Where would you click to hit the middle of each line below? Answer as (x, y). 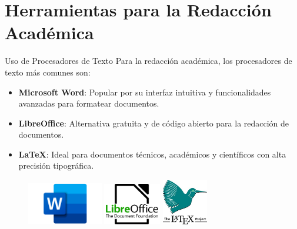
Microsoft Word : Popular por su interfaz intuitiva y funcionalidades (145, 92)
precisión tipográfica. (56, 165)
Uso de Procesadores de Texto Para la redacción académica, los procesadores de (148, 61)
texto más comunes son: (48, 72)
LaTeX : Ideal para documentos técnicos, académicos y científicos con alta (152, 154)
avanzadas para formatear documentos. (89, 103)
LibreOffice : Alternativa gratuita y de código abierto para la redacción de (154, 123)
